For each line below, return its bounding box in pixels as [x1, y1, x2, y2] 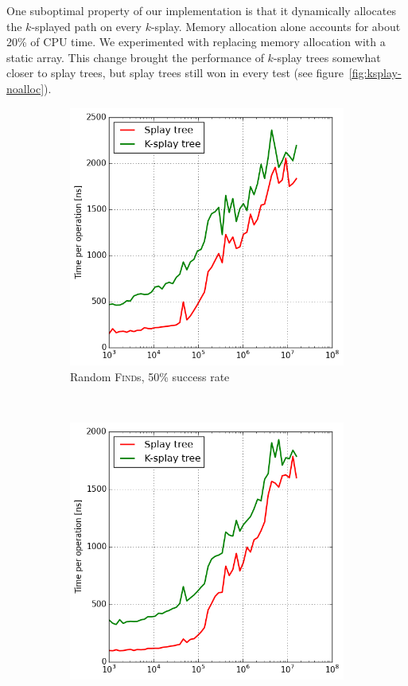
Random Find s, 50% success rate [70, 368, 230, 384]
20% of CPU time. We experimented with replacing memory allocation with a [6, 33, 386, 50]
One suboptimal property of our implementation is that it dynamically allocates [6, 2, 396, 18]
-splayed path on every [31, 18, 142, 34]
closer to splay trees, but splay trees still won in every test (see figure [6, 64, 344, 81]
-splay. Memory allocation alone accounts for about [150, 18, 401, 34]
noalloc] [6, 80, 45, 96]
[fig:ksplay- [348, 64, 402, 81]
